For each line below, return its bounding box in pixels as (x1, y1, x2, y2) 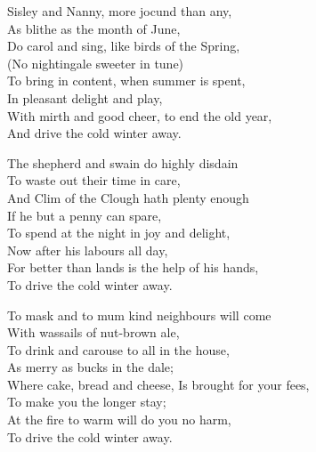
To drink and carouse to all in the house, (7, 340, 230, 359)
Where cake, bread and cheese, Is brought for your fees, (7, 375, 310, 393)
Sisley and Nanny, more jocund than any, (7, 2, 232, 20)
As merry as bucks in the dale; (7, 358, 174, 376)
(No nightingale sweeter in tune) (7, 53, 184, 72)
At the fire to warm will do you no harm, (7, 410, 231, 429)
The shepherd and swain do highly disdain (7, 153, 239, 172)
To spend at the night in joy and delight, (7, 223, 231, 242)
